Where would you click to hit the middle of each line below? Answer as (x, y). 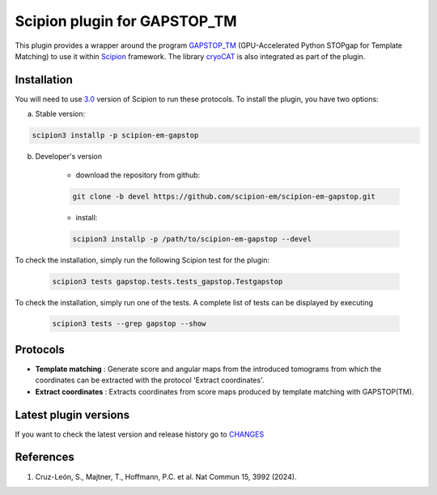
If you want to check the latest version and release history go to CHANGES (140, 434)
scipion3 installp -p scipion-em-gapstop (115, 135)
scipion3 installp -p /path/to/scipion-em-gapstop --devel (192, 239)
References (45, 457)
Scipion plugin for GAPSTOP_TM (126, 21)
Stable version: (60, 114)
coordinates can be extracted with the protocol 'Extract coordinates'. (150, 380)
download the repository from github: (138, 175)
